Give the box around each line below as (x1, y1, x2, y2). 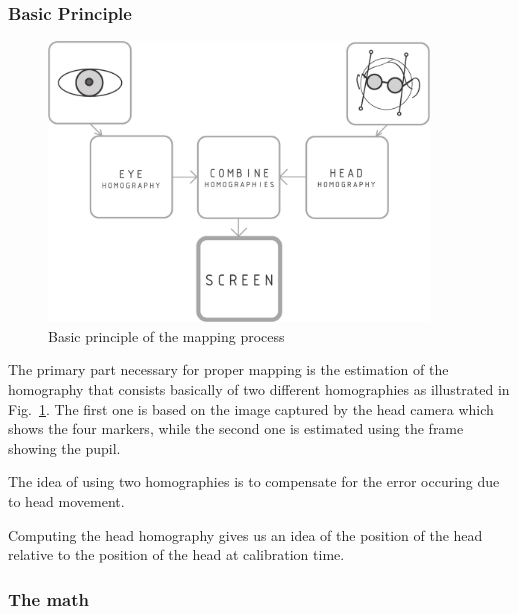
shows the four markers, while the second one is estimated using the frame (8, 418, 464, 439)
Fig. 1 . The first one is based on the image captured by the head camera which (8, 398, 494, 419)
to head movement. (8, 490, 125, 511)
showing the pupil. (8, 437, 121, 458)
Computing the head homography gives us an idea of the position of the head (8, 524, 483, 545)
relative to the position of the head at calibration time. (8, 544, 345, 565)
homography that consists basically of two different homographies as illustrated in (8, 378, 510, 399)
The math (8, 586, 90, 611)
